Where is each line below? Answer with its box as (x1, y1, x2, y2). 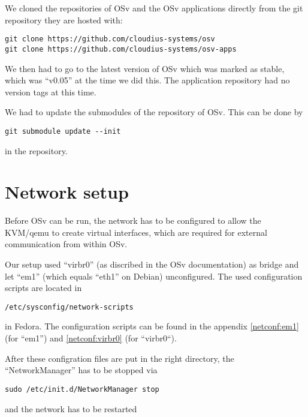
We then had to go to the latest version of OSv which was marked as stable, (5, 62, 285, 74)
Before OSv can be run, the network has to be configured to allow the (5, 214, 261, 227)
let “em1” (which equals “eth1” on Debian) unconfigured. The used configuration (5, 269, 303, 282)
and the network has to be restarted (5, 402, 137, 415)
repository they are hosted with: (5, 13, 123, 26)
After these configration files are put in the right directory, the (5, 352, 234, 364)
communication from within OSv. (5, 238, 128, 250)
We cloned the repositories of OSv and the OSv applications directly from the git (5, 2, 303, 14)
